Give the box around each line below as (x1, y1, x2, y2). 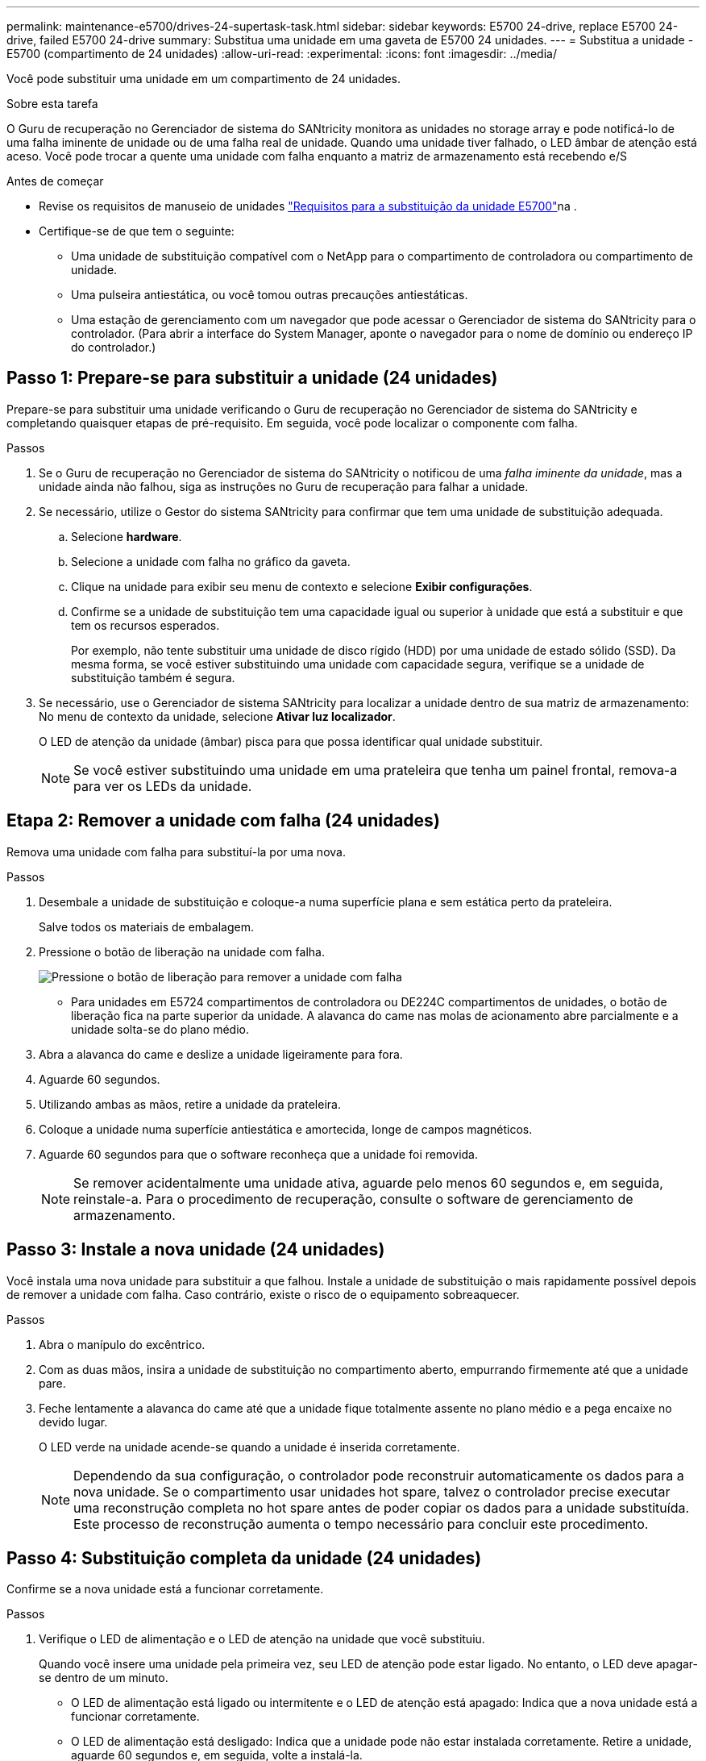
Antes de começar (6, 174, 104, 188)
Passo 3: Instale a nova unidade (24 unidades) (6, 1239, 385, 1260)
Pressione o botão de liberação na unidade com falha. (39, 944, 325, 959)
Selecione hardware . (71, 529, 182, 543)
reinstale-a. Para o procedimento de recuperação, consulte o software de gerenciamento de (73, 1190, 633, 1207)
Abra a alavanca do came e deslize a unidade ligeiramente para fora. (39, 1047, 403, 1061)
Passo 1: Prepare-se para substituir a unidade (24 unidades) (6, 368, 498, 389)
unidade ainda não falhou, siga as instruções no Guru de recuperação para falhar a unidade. (39, 479, 529, 493)
